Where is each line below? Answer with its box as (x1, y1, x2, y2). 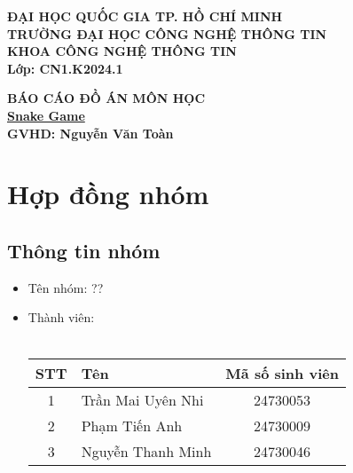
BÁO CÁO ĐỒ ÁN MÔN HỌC (7, 89, 206, 107)
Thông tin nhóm (7, 236, 161, 264)
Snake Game (7, 106, 85, 124)
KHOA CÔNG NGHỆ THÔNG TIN (7, 42, 237, 60)
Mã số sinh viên (225, 362, 339, 383)
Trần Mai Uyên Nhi (81, 389, 204, 410)
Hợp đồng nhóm (7, 176, 209, 212)
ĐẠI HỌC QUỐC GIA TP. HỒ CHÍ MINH (7, 7, 283, 25)
